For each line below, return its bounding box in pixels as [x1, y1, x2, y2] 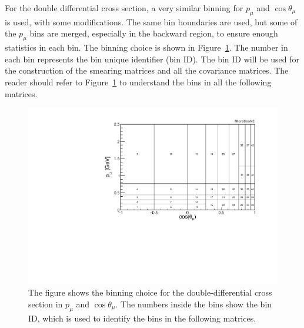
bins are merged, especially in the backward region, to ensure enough [29, 27, 278, 39]
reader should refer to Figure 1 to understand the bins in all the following [5, 75, 272, 88]
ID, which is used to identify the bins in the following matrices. [28, 312, 256, 324]
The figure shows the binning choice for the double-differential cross [28, 286, 272, 299]
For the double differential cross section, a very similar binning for [5, 2, 243, 14]
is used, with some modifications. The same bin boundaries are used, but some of [5, 15, 298, 28]
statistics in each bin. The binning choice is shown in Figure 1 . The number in [5, 41, 288, 54]
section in [28, 298, 63, 310]
